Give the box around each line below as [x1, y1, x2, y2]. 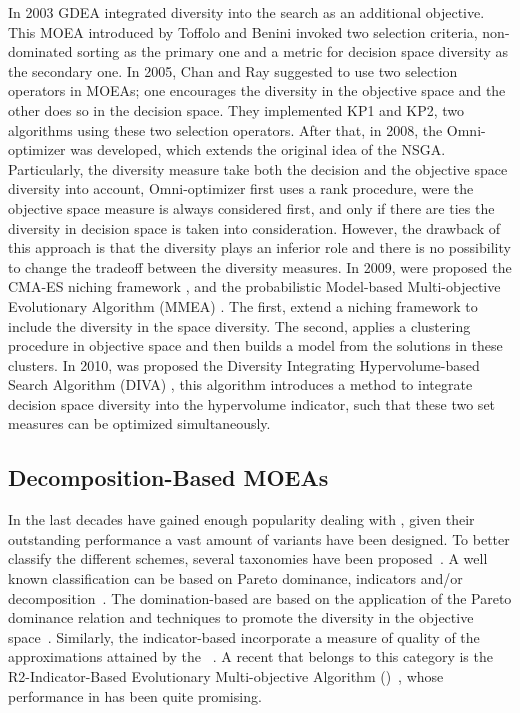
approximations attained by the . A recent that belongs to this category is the [8, 646, 493, 667]
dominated [8, 41, 73, 62]
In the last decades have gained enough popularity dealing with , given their [8, 509, 475, 530]
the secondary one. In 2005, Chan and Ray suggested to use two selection [8, 60, 458, 81]
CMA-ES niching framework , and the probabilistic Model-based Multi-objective [8, 276, 501, 297]
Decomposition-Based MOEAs [8, 462, 329, 493]
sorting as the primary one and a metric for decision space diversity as [77, 41, 509, 62]
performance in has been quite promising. [8, 685, 262, 706]
